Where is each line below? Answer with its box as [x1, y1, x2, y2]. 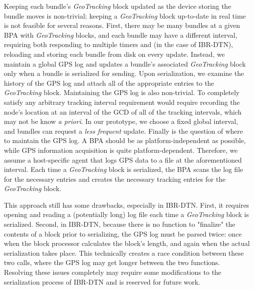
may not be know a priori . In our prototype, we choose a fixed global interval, [4, 116, 238, 126]
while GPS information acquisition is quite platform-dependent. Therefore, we [4, 145, 238, 155]
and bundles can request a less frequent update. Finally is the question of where [4, 125, 243, 136]
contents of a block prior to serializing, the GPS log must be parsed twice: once [4, 228, 242, 239]
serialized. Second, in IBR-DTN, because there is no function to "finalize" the [4, 219, 235, 229]
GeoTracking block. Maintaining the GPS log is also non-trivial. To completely [4, 87, 240, 97]
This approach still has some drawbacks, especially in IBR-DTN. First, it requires [4, 199, 249, 210]
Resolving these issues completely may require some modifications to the [4, 267, 222, 277]
